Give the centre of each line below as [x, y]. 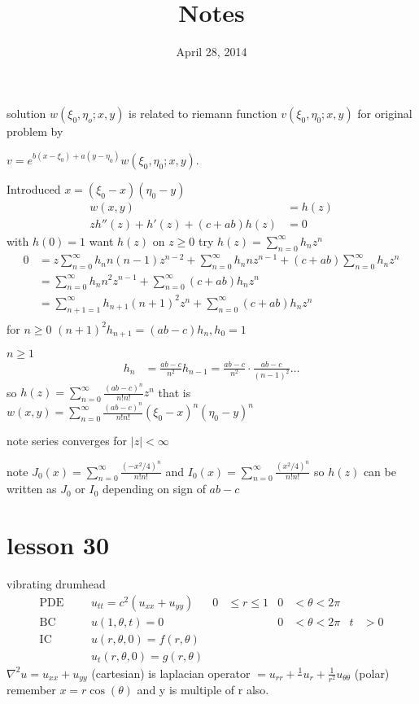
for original [385, 113]
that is [175, 392]
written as [32, 489]
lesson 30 [58, 545]
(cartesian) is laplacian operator [171, 673]
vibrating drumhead [56, 584]
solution [26, 113]
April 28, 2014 [212, 52]
